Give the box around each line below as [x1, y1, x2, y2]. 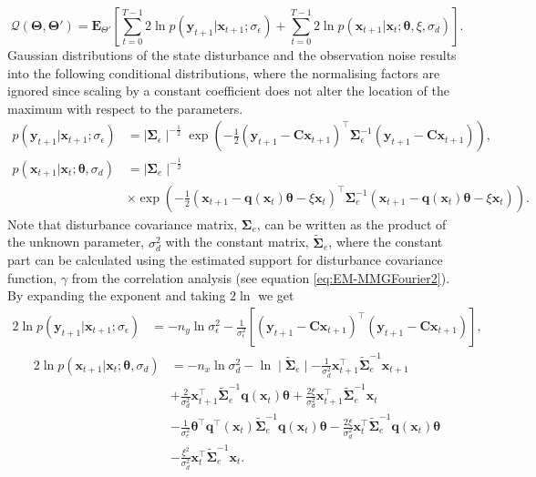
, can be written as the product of [256, 214, 447, 233]
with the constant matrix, [165, 232, 309, 251]
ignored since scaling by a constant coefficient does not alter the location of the [7, 81, 449, 100]
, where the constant [328, 232, 443, 251]
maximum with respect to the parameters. [7, 98, 243, 117]
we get [258, 286, 294, 305]
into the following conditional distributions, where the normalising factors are [7, 63, 440, 82]
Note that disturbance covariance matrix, [7, 214, 238, 233]
